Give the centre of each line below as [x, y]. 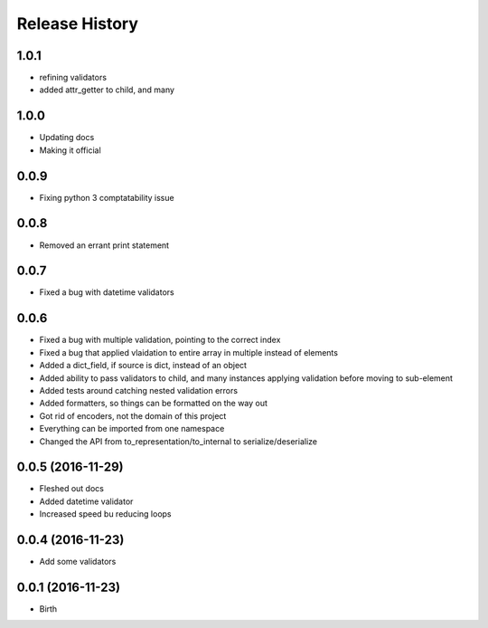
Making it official [70, 150]
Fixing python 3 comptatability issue [107, 197]
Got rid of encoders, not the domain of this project [133, 415]
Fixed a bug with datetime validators [107, 292]
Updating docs [67, 138]
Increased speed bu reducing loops [105, 514]
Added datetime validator [86, 501]
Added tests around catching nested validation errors [139, 390]
